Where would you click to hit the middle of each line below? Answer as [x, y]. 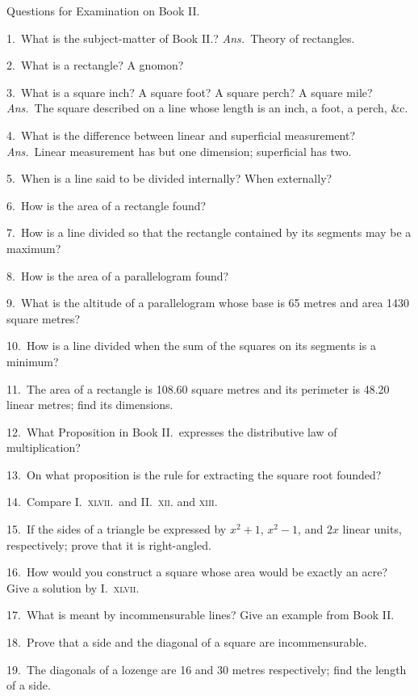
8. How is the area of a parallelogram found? [118, 275]
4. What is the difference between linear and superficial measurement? [181, 135]
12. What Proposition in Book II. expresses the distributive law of [172, 431]
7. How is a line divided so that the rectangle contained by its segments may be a [209, 232]
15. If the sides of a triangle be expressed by [117, 529]
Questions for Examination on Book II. [103, 11]
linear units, [372, 529]
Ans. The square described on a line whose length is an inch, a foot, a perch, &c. [207, 108]
